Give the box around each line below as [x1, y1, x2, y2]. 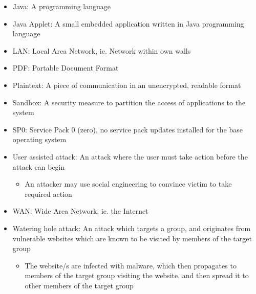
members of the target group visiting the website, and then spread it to [25, 270, 249, 281]
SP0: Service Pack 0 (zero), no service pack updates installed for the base [12, 124, 243, 134]
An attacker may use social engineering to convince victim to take [25, 178, 232, 189]
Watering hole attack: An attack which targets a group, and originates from [12, 222, 251, 233]
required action [25, 188, 72, 199]
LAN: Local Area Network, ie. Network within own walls [12, 45, 191, 56]
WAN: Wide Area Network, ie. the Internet [12, 206, 148, 216]
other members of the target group [25, 280, 134, 290]
